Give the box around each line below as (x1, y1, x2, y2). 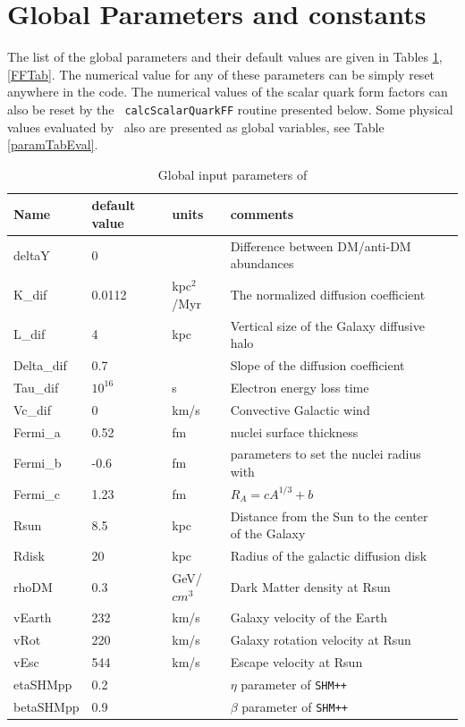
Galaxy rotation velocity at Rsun (230, 630, 411, 649)
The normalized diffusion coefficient (230, 285, 426, 304)
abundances (230, 254, 294, 273)
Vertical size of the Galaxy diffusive (230, 316, 425, 334)
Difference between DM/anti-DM (230, 236, 411, 255)
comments (230, 205, 294, 224)
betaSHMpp (13, 697, 80, 715)
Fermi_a (13, 422, 61, 441)
